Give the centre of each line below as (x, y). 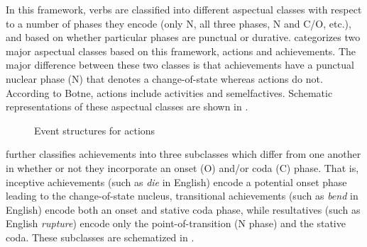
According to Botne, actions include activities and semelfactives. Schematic (169, 92)
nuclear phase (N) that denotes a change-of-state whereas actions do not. (164, 78)
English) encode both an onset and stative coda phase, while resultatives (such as (183, 209)
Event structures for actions (95, 130)
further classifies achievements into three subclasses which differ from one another (183, 154)
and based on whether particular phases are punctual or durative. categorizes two (183, 37)
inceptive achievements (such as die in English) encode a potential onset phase (176, 182)
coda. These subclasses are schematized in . (100, 237)
